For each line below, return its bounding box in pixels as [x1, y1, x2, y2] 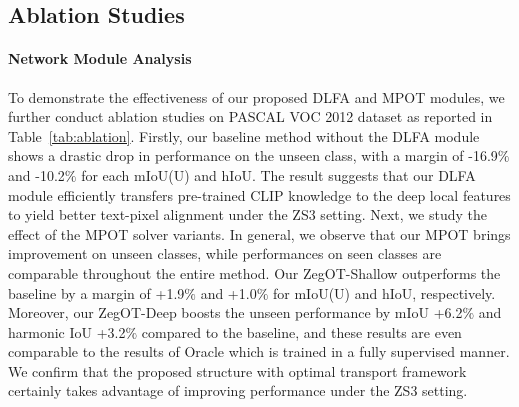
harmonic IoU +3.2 [8, 321, 126, 342]
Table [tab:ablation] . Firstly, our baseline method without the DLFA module [8, 125, 480, 146]
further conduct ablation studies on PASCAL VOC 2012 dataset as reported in [8, 106, 493, 127]
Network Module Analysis [8, 48, 192, 69]
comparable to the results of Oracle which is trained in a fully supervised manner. [8, 341, 510, 362]
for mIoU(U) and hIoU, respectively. [272, 282, 496, 303]
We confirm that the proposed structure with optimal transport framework [8, 360, 467, 381]
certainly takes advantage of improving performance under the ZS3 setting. [8, 380, 468, 401]
